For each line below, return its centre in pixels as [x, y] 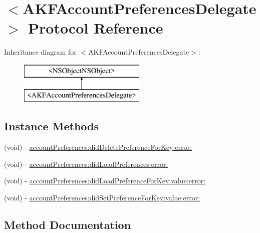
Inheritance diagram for [40, 52]
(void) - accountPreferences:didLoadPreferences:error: [86, 164]
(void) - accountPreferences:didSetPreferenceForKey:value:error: [102, 198]
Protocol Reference [96, 28]
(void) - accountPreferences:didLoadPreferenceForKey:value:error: [105, 181]
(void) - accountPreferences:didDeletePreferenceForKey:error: [98, 147]
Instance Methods [51, 126]
